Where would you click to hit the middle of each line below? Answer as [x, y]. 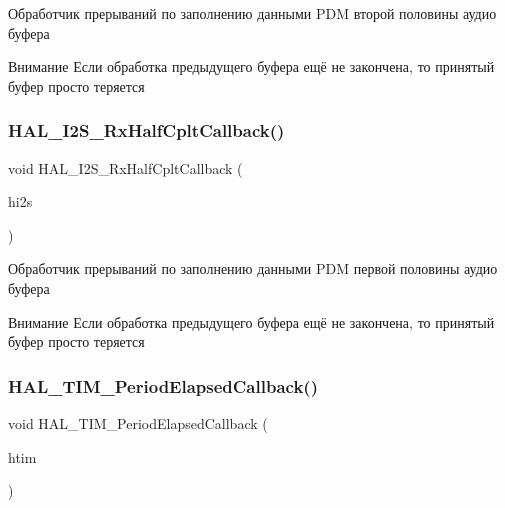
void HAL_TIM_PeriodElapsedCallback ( [138, 422]
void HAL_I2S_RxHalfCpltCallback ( [125, 167]
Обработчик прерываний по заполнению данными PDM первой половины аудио [253, 268]
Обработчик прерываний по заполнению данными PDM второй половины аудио [252, 13]
